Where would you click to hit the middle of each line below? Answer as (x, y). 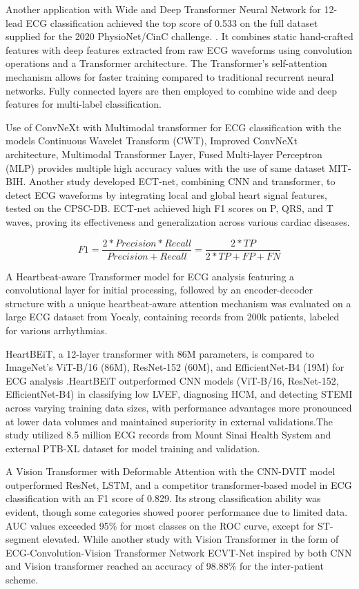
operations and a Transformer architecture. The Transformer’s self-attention (166, 63)
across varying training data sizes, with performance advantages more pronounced (179, 407)
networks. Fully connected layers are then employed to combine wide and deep (171, 90)
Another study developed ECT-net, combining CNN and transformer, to (182, 181)
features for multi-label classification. (84, 104)
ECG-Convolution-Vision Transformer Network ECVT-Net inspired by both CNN (179, 552)
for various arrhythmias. (57, 330)
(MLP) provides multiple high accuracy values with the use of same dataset (166, 167)
